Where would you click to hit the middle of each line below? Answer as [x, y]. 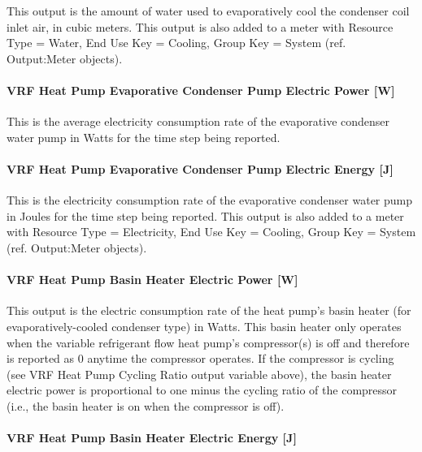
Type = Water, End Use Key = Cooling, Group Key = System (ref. [176, 43]
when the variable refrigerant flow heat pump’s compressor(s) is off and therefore [208, 342]
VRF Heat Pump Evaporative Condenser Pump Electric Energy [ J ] [200, 168]
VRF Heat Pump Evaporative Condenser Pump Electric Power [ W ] [201, 90]
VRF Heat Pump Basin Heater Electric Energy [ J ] [152, 438]
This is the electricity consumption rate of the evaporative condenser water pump [210, 200]
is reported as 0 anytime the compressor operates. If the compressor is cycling [200, 358]
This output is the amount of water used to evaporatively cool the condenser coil [208, 11]
